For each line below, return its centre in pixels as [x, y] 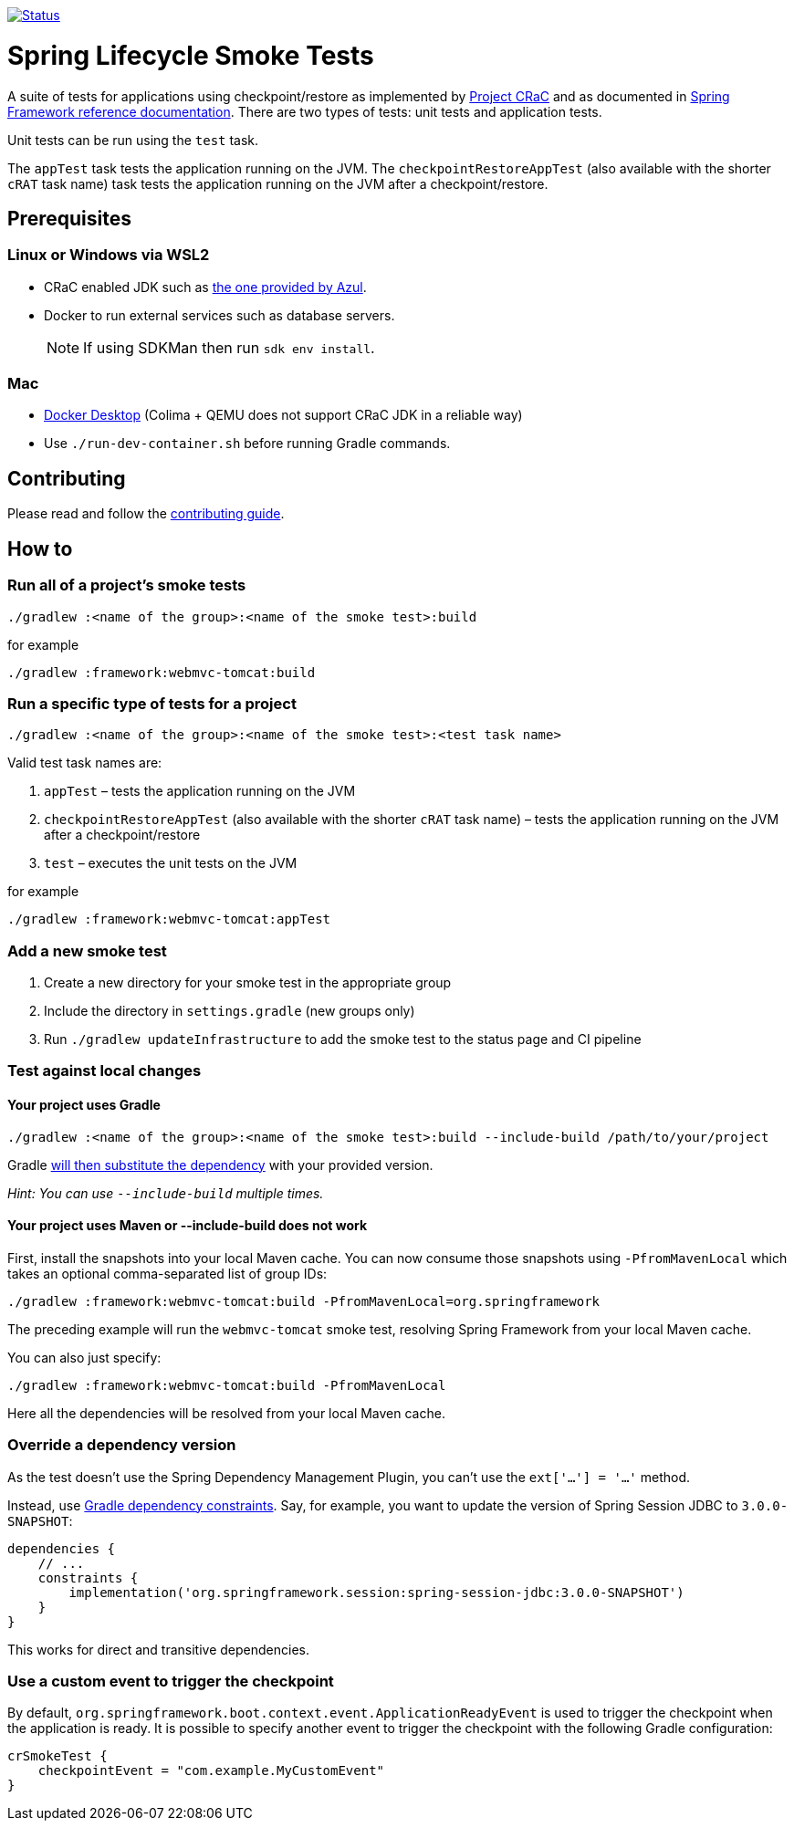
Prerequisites [69, 218]
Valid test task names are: [85, 763]
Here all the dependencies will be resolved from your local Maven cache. [226, 1413]
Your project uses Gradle [84, 1105]
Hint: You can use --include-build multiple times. [166, 1193]
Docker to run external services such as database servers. [219, 315]
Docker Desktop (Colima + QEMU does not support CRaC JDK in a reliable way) [283, 415]
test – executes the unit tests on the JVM [171, 863]
